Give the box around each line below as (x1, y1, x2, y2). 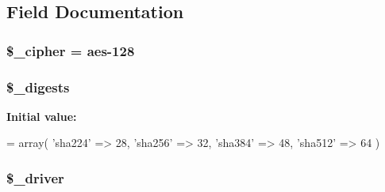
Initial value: (6, 107, 77, 124)
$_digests (6, 77, 70, 96)
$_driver (6, 168, 64, 187)
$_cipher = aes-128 (6, 40, 135, 60)
